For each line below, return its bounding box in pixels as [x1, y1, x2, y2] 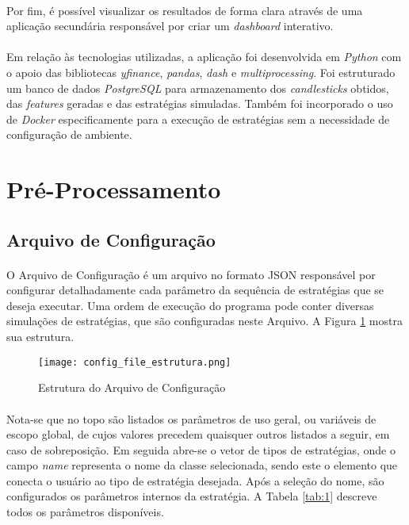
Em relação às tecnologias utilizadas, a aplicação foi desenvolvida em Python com [6, 48, 402, 65]
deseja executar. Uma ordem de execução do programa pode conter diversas [6, 297, 374, 313]
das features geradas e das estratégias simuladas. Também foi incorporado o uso [6, 95, 393, 112]
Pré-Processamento [6, 173, 221, 205]
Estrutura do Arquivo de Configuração [38, 379, 226, 396]
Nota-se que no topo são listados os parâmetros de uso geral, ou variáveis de [6, 410, 377, 427]
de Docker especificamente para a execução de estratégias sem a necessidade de [6, 110, 390, 127]
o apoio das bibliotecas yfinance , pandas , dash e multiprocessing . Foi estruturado [6, 63, 396, 80]
